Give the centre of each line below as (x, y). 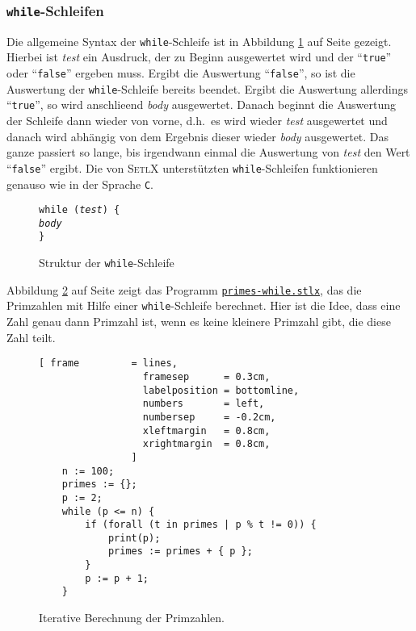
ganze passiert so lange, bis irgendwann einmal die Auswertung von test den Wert (208, 152)
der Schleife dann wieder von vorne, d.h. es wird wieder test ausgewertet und (197, 121)
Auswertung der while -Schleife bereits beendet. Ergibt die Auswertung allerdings (207, 88)
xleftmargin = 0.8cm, (206, 430)
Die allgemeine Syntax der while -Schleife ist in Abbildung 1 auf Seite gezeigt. (199, 41)
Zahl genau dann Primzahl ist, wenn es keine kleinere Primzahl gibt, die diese (199, 322)
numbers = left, (204, 404)
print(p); (134, 538)
